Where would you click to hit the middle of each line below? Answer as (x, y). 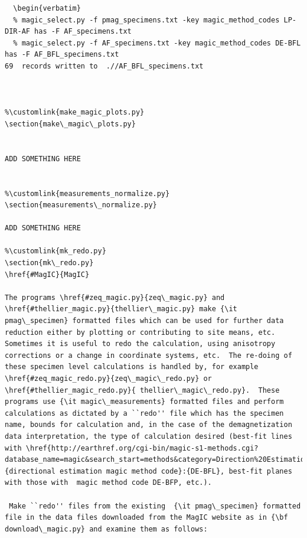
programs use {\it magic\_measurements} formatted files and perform (144, 402)
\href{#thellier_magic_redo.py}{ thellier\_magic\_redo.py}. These (142, 390)
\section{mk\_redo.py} (49, 263)
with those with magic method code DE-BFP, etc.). (108, 483)
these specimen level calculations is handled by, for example (132, 367)
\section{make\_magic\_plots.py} (70, 124)
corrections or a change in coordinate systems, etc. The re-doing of (148, 355)
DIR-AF (17, 32)
